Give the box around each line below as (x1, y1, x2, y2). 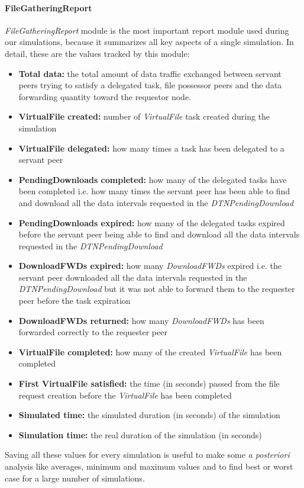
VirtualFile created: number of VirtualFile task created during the (18, 110, 270, 123)
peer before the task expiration (18, 294, 131, 307)
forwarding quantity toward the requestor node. (18, 90, 191, 102)
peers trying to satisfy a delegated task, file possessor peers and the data (18, 79, 282, 91)
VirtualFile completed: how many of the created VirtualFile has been (18, 345, 282, 358)
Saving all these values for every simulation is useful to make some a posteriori (5, 448, 290, 461)
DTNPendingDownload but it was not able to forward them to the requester (18, 282, 295, 295)
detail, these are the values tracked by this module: (5, 47, 190, 59)
